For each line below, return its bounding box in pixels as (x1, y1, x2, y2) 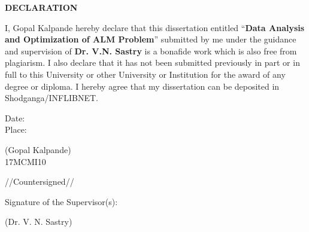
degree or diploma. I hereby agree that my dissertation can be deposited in (5, 80, 280, 92)
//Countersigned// (5, 175, 74, 188)
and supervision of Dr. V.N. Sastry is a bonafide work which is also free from (5, 44, 297, 57)
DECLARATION (5, 1, 78, 13)
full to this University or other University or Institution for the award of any (5, 68, 286, 80)
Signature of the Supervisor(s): (5, 195, 118, 207)
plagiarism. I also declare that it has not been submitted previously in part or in (5, 56, 300, 69)
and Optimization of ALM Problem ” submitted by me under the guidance (5, 33, 296, 45)
